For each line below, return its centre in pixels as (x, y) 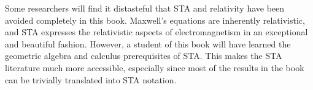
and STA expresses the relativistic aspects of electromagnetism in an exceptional (156, 32)
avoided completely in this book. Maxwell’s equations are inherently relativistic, (155, 20)
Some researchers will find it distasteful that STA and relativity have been (145, 8)
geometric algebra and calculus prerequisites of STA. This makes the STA (144, 56)
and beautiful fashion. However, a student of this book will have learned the (148, 43)
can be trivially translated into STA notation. (91, 79)
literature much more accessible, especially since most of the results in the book (155, 67)
